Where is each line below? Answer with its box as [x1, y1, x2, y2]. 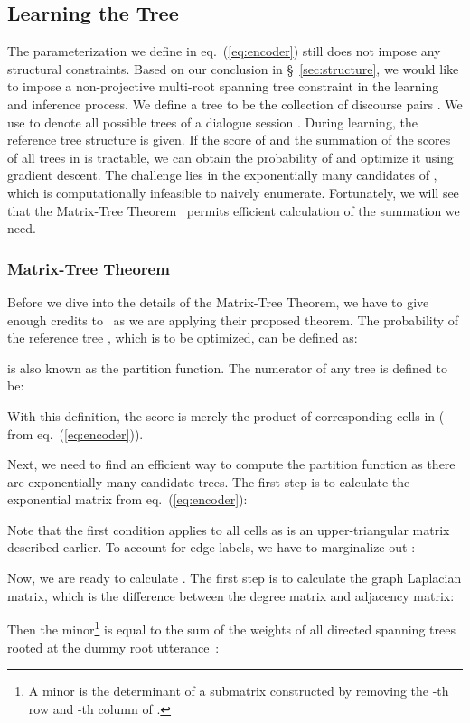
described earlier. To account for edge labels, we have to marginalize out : [7, 538, 416, 557]
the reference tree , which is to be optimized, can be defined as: [7, 328, 358, 347]
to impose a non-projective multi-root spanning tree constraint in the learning [7, 77, 439, 96]
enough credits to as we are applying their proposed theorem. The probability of [7, 310, 459, 329]
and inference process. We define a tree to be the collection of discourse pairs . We [7, 94, 463, 113]
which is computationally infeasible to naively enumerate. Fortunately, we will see [7, 183, 459, 202]
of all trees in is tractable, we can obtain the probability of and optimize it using [7, 147, 454, 166]
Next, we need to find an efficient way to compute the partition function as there [7, 455, 456, 474]
